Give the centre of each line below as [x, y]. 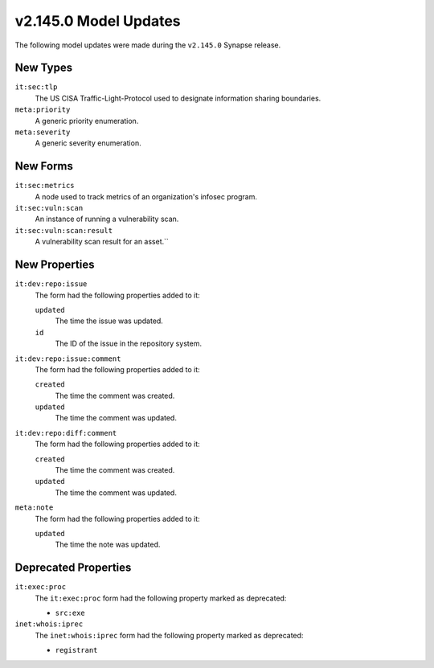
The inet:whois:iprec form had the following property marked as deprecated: [169, 635]
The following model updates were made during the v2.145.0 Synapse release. [148, 45]
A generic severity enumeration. [88, 143]
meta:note [34, 508]
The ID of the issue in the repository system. [129, 344]
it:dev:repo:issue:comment [68, 359]
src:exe [70, 613]
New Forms [44, 166]
